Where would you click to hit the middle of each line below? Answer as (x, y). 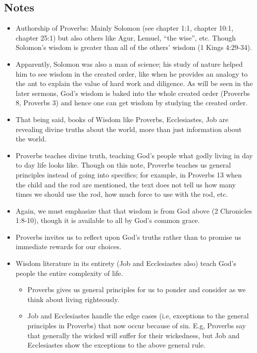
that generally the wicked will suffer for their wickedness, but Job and (133, 335)
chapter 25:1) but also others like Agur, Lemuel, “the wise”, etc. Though (126, 37)
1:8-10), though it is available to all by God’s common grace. (108, 220)
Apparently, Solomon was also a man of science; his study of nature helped (129, 64)
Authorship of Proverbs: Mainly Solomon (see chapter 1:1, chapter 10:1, (125, 28)
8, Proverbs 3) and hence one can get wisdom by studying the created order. (131, 103)
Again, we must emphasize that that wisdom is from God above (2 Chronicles (134, 210)
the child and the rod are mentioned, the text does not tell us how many (126, 184)
